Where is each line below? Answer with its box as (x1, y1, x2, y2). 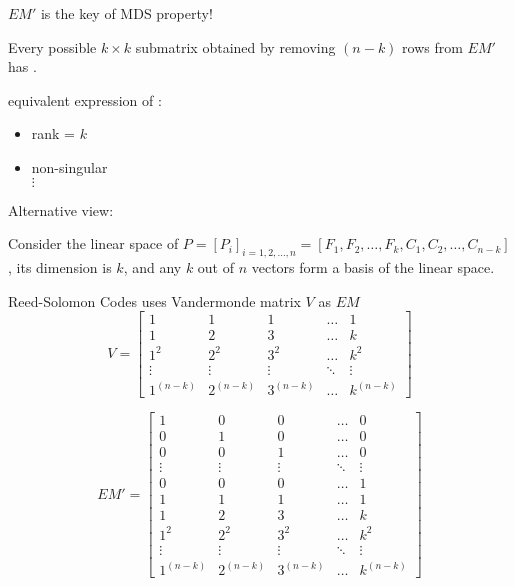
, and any (123, 256, 182, 277)
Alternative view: (8, 199, 114, 220)
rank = (31, 123, 76, 144)
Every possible (8, 36, 97, 57)
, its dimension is (8, 256, 112, 277)
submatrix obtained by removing (135, 36, 336, 57)
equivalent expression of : (8, 89, 162, 110)
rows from (402, 36, 463, 57)
